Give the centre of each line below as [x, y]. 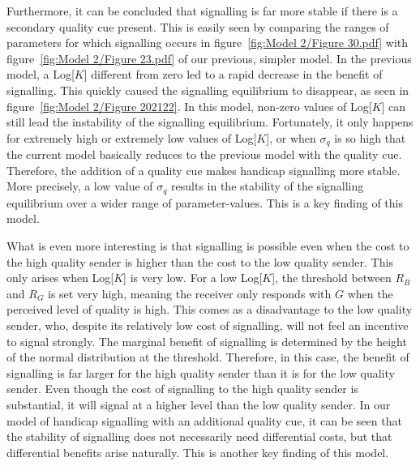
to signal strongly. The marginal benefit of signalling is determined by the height [207, 341]
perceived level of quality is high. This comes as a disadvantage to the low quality [210, 309]
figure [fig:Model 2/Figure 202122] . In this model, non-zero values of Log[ [189, 106]
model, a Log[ [41, 74]
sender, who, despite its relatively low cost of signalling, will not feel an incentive [208, 325]
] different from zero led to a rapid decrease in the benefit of [233, 74]
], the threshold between [332, 278]
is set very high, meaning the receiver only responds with [190, 293]
